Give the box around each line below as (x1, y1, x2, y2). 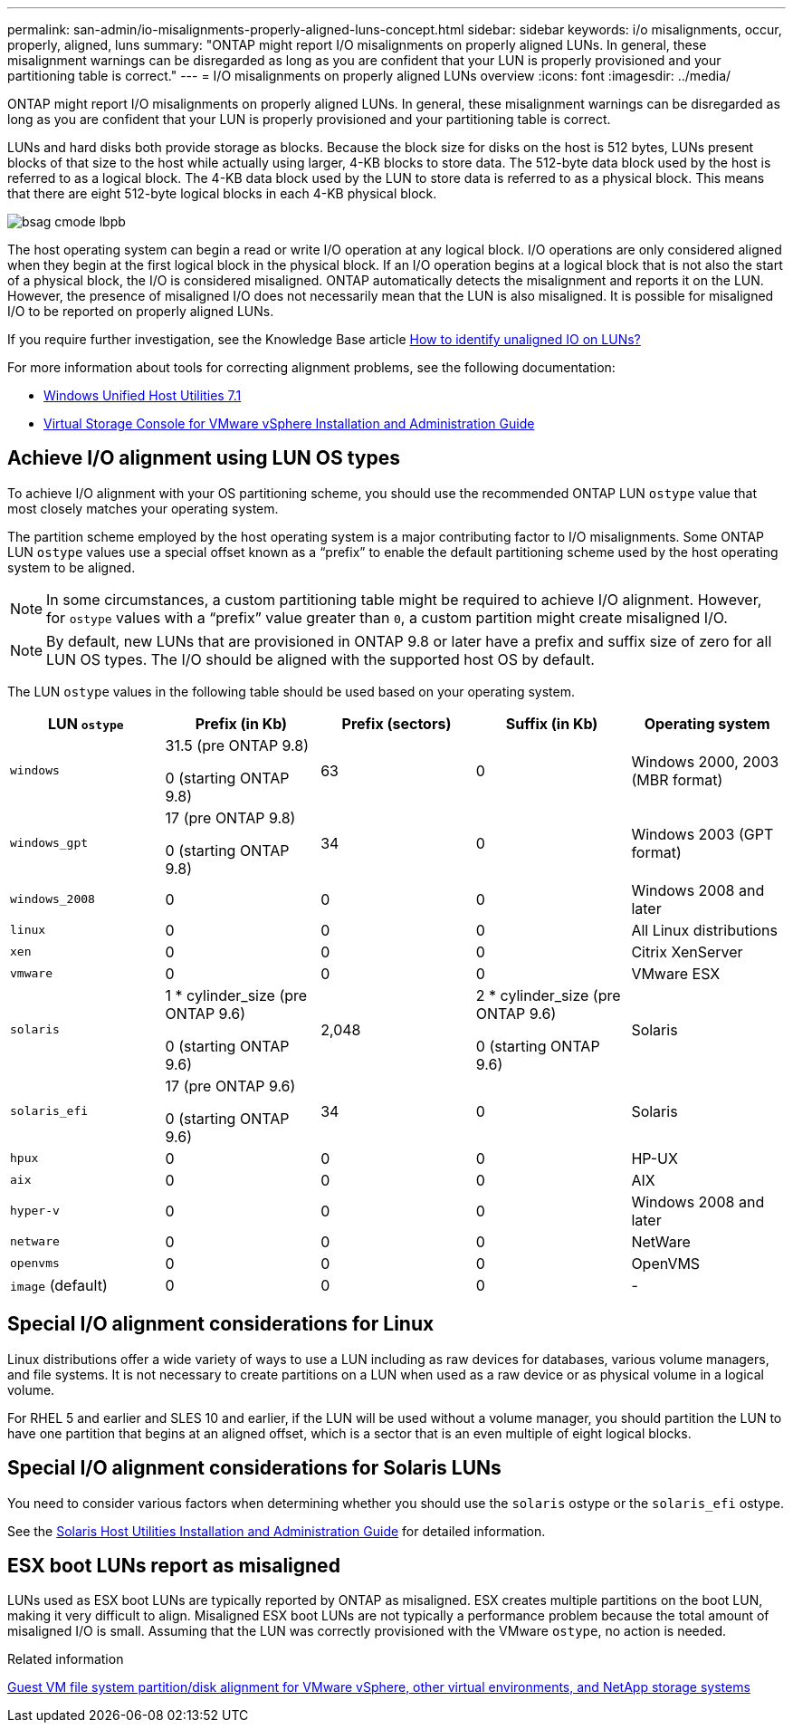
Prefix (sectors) (341, 714, 452, 733)
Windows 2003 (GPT (631, 824, 774, 843)
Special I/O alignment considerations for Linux (7, 1312, 435, 1336)
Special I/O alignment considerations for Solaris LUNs (7, 1456, 502, 1480)
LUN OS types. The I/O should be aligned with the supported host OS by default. (46, 649, 595, 668)
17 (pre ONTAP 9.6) (165, 1076, 296, 1095)
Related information (7, 1651, 124, 1668)
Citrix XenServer (631, 942, 743, 961)
